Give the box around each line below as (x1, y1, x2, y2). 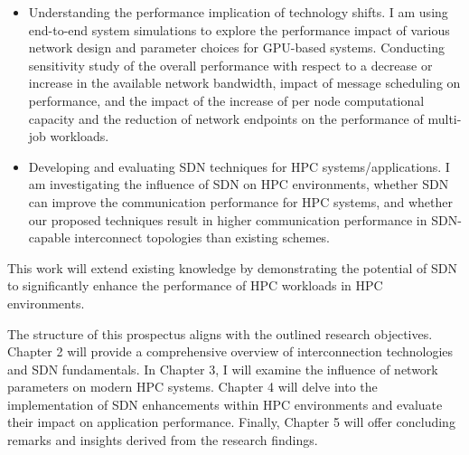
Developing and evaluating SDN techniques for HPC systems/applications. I (28, 156, 450, 175)
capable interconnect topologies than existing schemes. (28, 228, 331, 247)
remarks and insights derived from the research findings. (7, 431, 318, 450)
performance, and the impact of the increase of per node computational (28, 90, 425, 109)
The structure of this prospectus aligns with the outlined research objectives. (7, 324, 433, 343)
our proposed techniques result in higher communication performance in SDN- (28, 210, 462, 229)
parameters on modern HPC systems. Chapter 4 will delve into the (7, 377, 378, 396)
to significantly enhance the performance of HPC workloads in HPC (7, 276, 383, 295)
